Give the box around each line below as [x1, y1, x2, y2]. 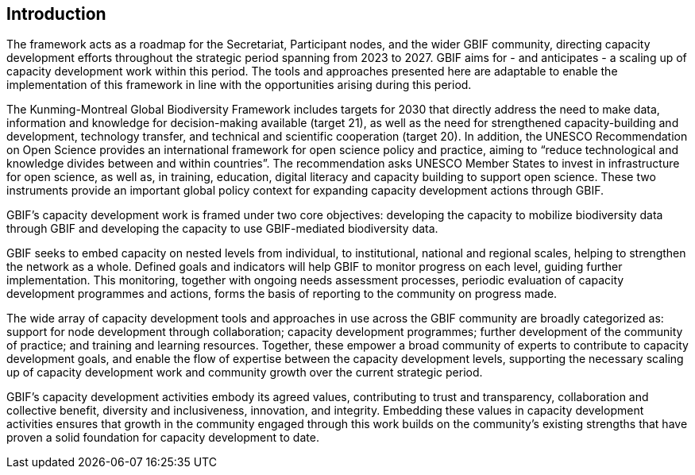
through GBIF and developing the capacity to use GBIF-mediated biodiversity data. [6, 222, 438, 236]
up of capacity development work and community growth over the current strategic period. [6, 365, 483, 380]
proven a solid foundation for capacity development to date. [6, 431, 319, 445]
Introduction [6, 4, 106, 24]
